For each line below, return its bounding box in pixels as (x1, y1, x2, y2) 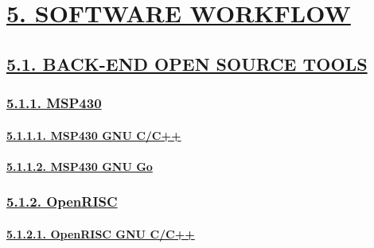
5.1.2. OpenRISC (6, 192, 118, 211)
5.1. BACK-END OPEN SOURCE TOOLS (6, 51, 368, 76)
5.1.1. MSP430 (6, 93, 102, 113)
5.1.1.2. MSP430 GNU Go (6, 157, 153, 174)
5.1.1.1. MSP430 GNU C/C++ (6, 126, 181, 143)
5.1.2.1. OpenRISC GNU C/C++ (6, 225, 195, 242)
